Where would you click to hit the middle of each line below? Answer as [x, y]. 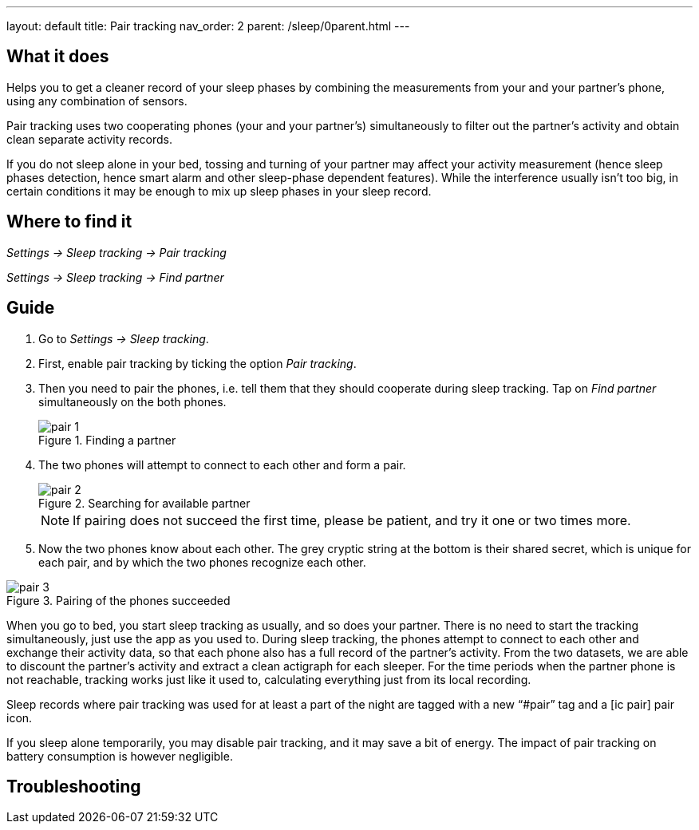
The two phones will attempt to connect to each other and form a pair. [222, 464]
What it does [58, 57]
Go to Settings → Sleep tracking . [124, 338]
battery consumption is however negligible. [120, 756]
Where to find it [69, 222]
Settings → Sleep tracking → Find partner [115, 277]
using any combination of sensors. [97, 101]
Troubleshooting [74, 786]
